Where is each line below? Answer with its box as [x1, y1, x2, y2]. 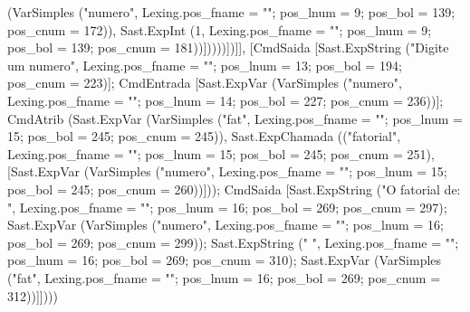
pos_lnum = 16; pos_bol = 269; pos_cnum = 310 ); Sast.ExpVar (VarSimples [7, 251, 442, 269]
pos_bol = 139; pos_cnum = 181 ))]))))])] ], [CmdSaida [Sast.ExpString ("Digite [7, 38, 449, 57]
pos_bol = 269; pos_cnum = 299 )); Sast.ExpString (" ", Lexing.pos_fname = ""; [7, 232, 459, 251]
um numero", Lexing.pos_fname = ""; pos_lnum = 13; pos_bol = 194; [7, 55, 402, 74]
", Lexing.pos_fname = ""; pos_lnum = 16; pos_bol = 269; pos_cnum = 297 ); [7, 197, 447, 216]
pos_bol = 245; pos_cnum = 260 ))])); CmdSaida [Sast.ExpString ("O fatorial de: [7, 179, 461, 198]
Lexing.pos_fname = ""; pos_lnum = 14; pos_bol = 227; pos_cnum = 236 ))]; [7, 90, 444, 109]
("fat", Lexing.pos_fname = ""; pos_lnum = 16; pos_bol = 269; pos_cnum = [7, 268, 441, 287]
